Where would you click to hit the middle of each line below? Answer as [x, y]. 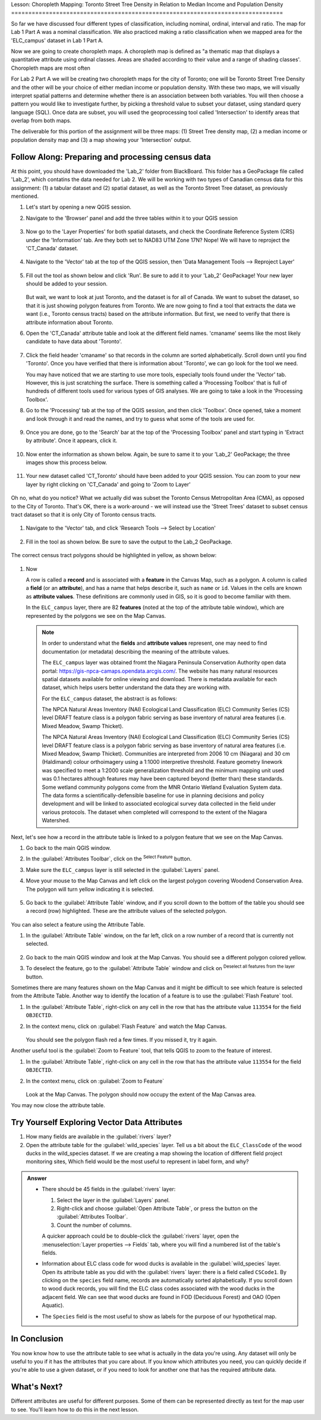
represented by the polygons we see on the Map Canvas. [96, 616]
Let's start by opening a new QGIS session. [79, 207]
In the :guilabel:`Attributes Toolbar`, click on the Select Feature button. [109, 858]
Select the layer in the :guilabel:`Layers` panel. [113, 1200]
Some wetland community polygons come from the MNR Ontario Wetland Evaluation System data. [162, 787]
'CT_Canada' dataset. [52, 248]
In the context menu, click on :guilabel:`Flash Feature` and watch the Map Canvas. [126, 1026]
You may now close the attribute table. [58, 1105]
